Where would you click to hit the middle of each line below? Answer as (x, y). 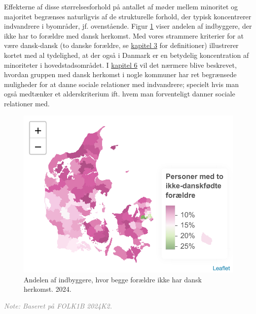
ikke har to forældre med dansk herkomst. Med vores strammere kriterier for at (124, 35)
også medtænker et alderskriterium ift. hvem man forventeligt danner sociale (120, 94)
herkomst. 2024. (48, 289)
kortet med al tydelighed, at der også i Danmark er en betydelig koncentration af (127, 55)
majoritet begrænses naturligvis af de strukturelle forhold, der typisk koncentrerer (128, 16)
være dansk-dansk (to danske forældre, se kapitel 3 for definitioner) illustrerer (121, 45)
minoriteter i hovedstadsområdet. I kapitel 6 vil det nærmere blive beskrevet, (120, 65)
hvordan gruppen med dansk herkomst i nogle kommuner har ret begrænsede (120, 74)
